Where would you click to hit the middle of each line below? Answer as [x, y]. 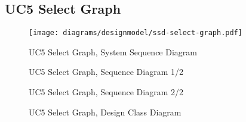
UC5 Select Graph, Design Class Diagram [105, 112]
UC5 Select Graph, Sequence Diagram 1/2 [106, 72]
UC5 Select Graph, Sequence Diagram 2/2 [106, 92]
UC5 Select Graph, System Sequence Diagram [113, 51]
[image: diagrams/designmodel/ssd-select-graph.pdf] [136, 33]
